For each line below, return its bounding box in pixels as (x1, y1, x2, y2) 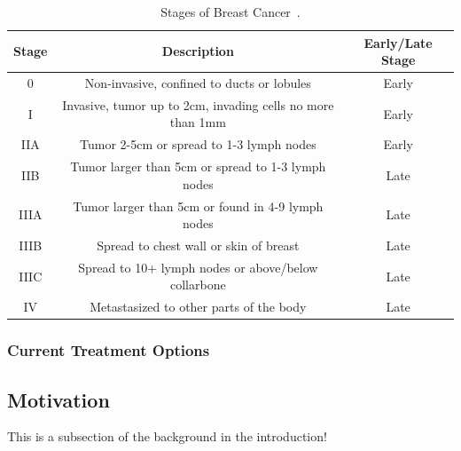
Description (161, 42, 234, 60)
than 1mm (169, 113, 226, 131)
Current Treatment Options (7, 339, 210, 361)
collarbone (170, 275, 226, 294)
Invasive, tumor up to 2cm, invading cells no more (62, 95, 334, 114)
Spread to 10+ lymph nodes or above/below (78, 257, 318, 276)
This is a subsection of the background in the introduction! (7, 427, 327, 446)
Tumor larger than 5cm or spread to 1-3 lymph (70, 157, 326, 176)
